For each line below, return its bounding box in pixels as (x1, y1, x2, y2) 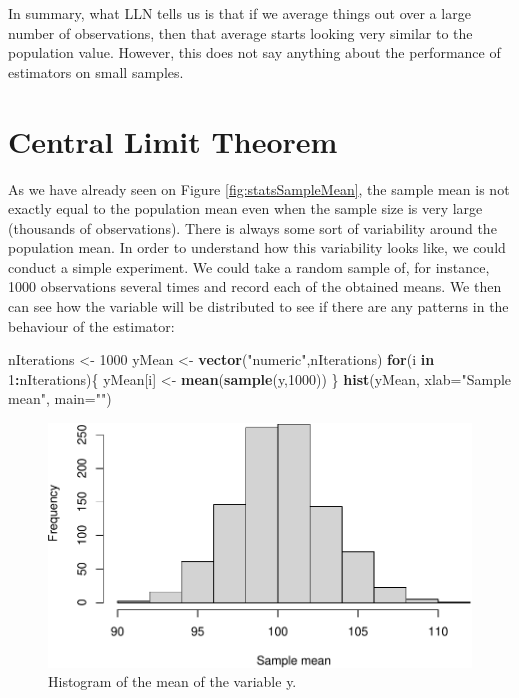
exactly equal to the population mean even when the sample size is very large (8, 198, 483, 219)
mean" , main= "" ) (8, 388, 112, 409)
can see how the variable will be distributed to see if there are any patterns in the (8, 296, 509, 317)
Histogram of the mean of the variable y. (48, 671, 297, 692)
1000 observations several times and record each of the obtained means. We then (8, 276, 502, 297)
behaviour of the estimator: (8, 315, 175, 336)
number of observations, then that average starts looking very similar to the (8, 22, 473, 43)
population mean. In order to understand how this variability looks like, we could (8, 237, 506, 258)
